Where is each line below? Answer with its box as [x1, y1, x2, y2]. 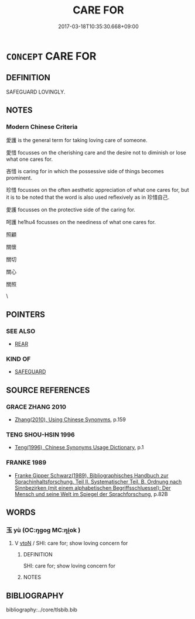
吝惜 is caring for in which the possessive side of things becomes [6, 168, 164, 175]
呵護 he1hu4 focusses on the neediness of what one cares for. [6, 219, 156, 226]
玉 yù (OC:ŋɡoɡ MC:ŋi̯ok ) [6, 526, 81, 534]
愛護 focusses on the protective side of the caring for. [6, 206, 136, 214]
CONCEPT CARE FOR [6, 49, 97, 63]
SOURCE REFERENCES [6, 385, 90, 395]
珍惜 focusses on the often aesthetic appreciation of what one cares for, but [6, 187, 189, 194]
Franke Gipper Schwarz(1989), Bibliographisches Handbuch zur [14, 472, 169, 479]
